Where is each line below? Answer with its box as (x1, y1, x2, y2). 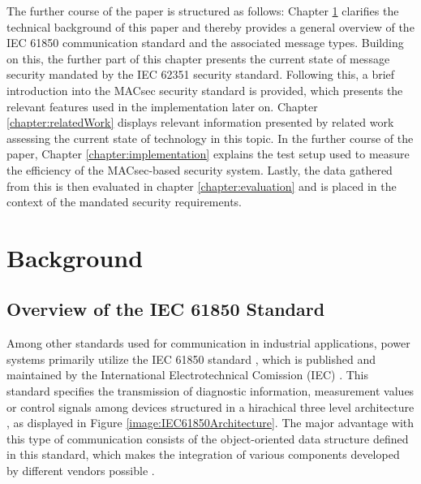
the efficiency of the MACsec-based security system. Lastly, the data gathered (6, 161, 393, 178)
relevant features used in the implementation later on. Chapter (6, 97, 318, 115)
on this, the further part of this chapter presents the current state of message (6, 50, 390, 67)
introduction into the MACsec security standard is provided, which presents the (6, 81, 403, 98)
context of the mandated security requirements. (6, 193, 242, 210)
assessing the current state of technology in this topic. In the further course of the (6, 129, 414, 146)
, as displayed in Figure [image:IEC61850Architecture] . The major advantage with (6, 414, 415, 431)
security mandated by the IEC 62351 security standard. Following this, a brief (6, 66, 395, 83)
